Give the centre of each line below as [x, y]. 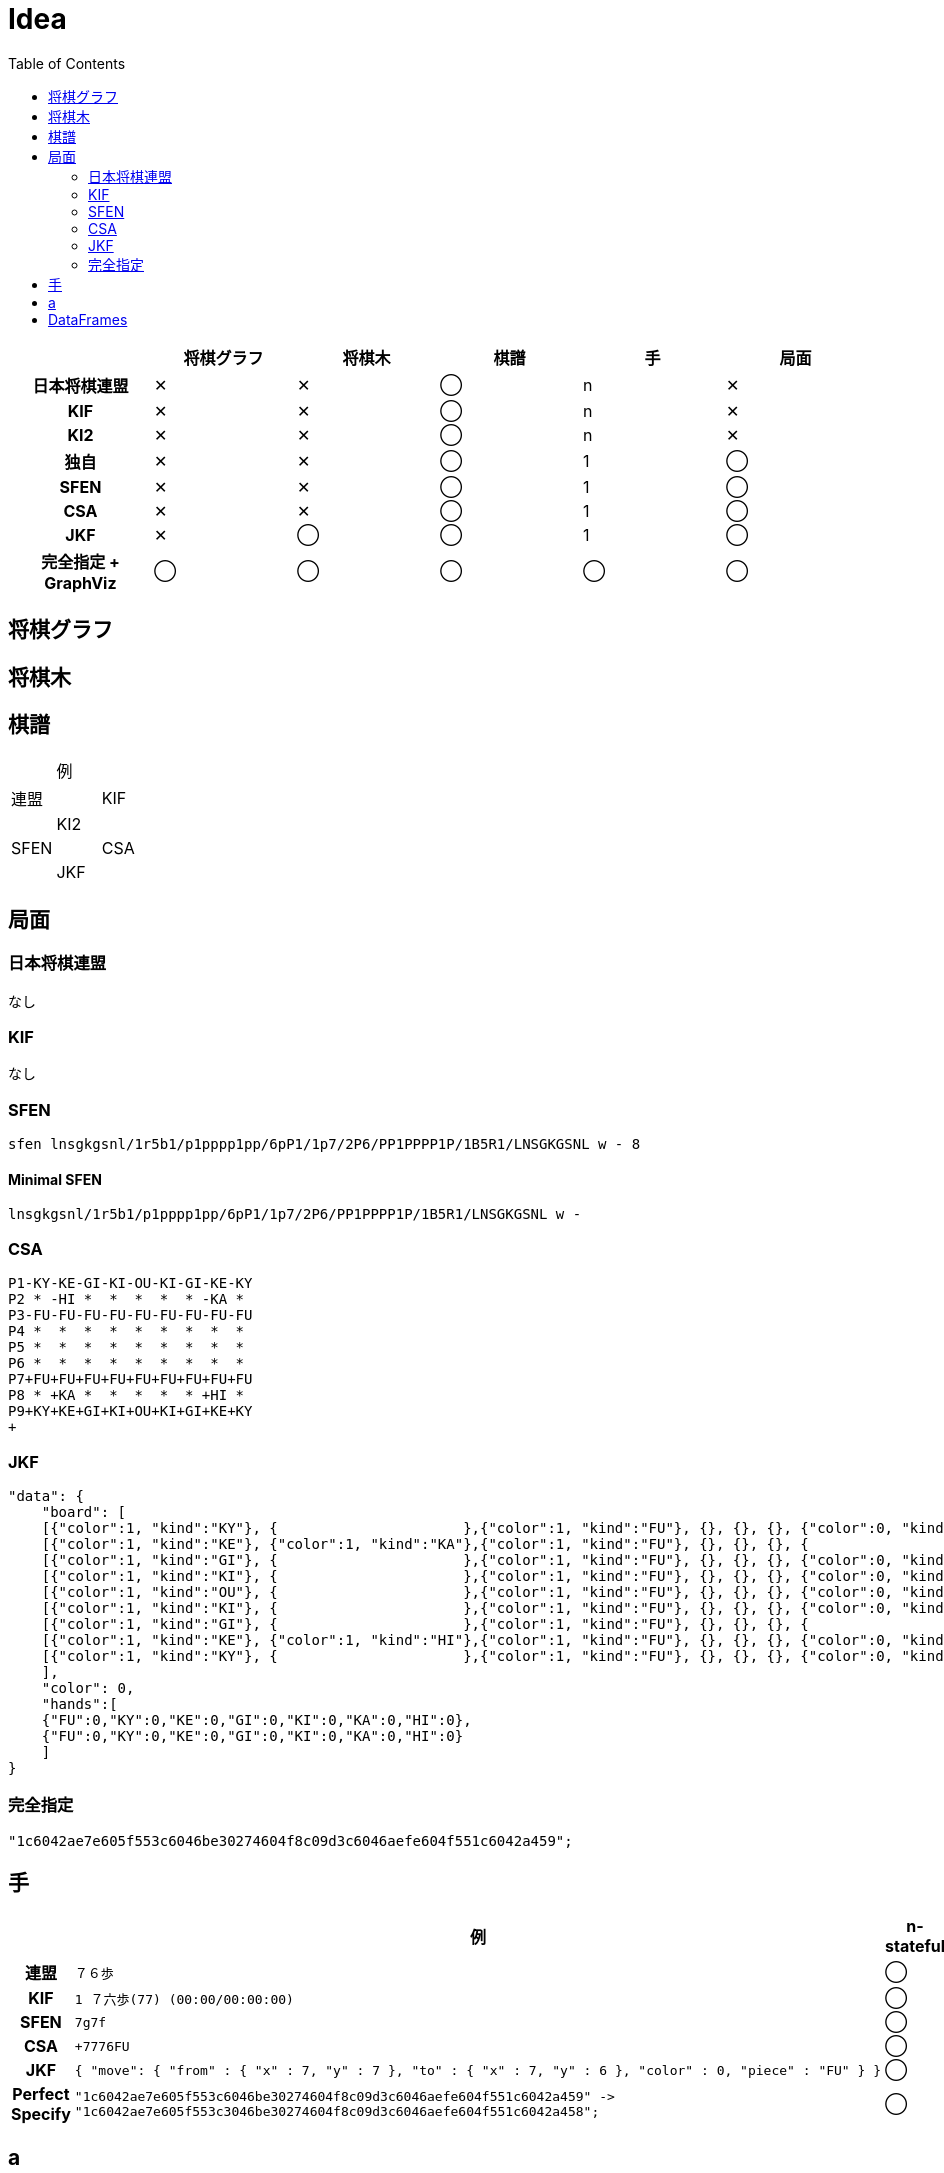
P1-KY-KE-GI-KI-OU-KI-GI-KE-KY [130, 1283]
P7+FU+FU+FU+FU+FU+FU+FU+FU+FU [130, 1379]
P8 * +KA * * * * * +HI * [126, 1395]
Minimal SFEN [55, 1179]
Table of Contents [67, 63]
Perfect [41, 2094]
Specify [41, 2114]
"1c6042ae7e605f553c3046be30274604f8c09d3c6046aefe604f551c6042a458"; [337, 2112]
